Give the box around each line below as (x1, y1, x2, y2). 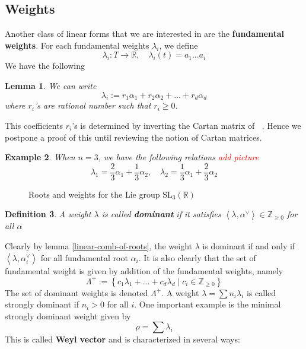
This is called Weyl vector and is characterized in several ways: (5, 333, 240, 345)
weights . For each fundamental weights (5, 39, 149, 51)
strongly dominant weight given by (5, 309, 131, 322)
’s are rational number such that (34, 99, 151, 112)
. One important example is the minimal (134, 298, 281, 310)
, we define (159, 39, 198, 51)
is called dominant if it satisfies (101, 208, 221, 220)
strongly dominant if (5, 298, 79, 310)
